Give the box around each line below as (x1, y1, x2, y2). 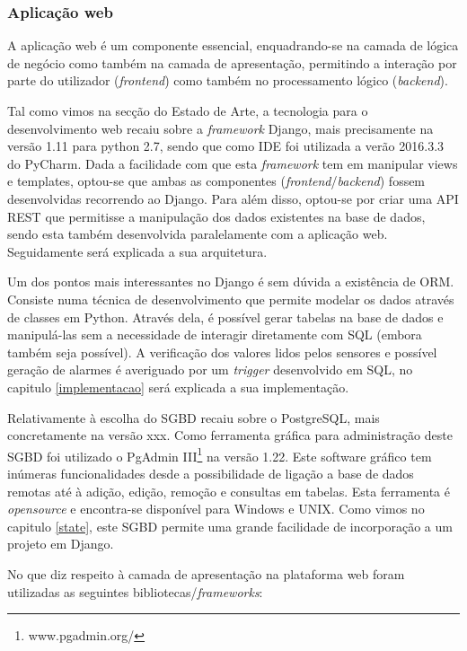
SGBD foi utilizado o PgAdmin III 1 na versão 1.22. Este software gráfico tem (7, 444, 432, 465)
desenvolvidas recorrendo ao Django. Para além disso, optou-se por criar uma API (7, 189, 459, 207)
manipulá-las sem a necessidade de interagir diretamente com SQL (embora (7, 325, 422, 344)
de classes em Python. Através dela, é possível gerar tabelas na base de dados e (7, 307, 444, 326)
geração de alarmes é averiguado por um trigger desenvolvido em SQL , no (7, 360, 413, 379)
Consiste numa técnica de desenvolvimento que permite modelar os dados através (7, 289, 454, 308)
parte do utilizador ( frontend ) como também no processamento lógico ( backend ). (7, 71, 448, 90)
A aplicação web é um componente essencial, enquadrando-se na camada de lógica (7, 36, 459, 55)
